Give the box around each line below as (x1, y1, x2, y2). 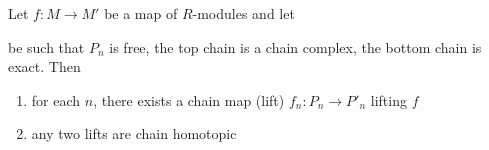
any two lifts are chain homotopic (31, 123, 237, 144)
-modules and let (192, 3, 295, 23)
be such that (8, 36, 85, 57)
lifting (370, 89, 407, 110)
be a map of (104, 3, 178, 23)
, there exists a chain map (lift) (93, 89, 285, 110)
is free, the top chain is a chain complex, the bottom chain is (109, 36, 482, 57)
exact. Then (8, 56, 81, 77)
